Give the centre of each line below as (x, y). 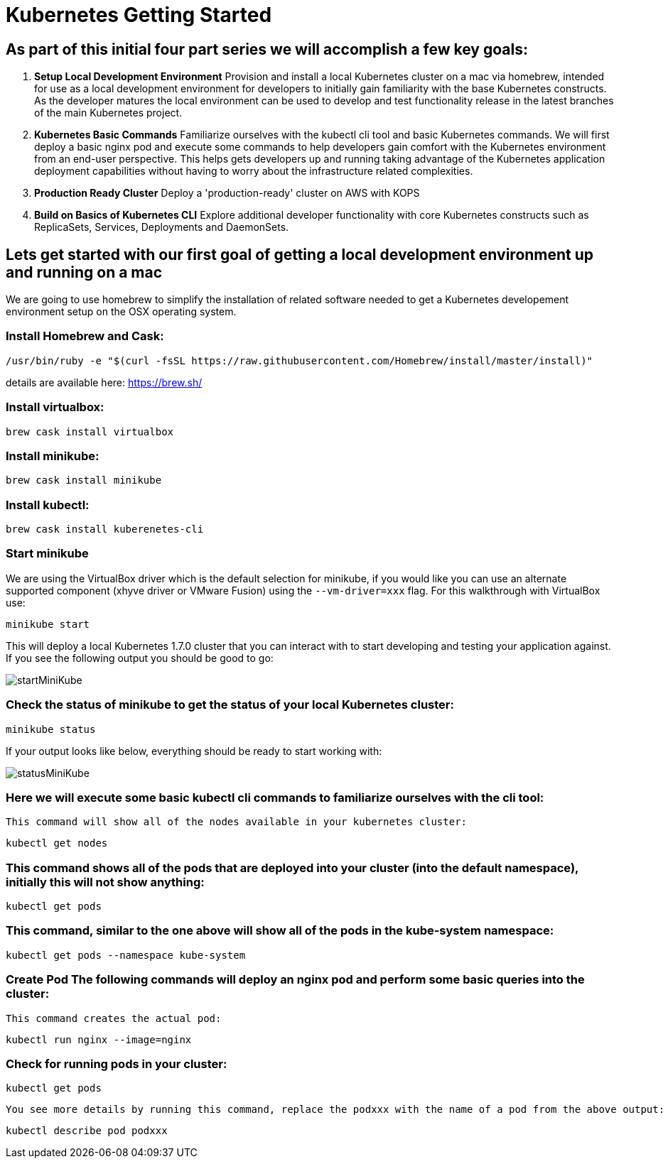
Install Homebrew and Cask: (85, 336)
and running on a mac (84, 272)
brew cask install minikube (84, 480)
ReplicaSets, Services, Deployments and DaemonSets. (162, 227)
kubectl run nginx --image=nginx (99, 1039)
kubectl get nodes (57, 843)
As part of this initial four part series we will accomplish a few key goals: (267, 49)
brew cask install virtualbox (90, 431)
